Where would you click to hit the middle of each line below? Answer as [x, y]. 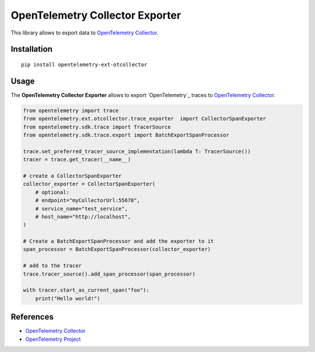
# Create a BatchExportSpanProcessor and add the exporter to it [118, 241]
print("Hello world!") [68, 298]
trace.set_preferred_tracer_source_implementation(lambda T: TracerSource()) [137, 151]
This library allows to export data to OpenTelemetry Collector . [85, 33]
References [32, 317]
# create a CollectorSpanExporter [72, 176]
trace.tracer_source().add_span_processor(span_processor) [109, 274]
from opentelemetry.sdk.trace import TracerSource [97, 127]
